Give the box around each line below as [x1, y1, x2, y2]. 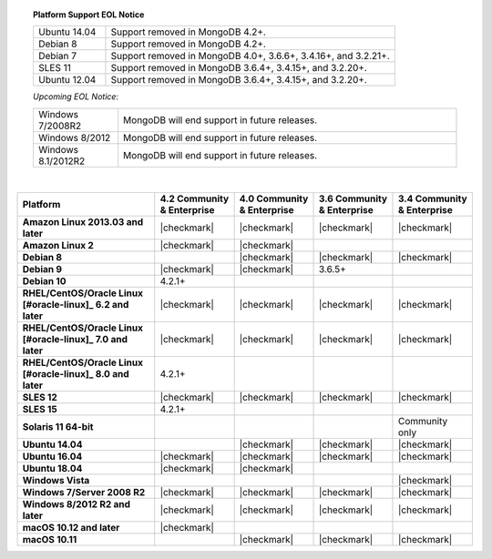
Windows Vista [22, 474, 90, 487]
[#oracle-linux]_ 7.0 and [22, 333, 128, 346]
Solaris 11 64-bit [22, 421, 94, 433]
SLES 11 [37, 62, 72, 75]
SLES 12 [22, 391, 58, 404]
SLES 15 [22, 403, 58, 416]
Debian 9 [22, 263, 63, 276]
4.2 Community [159, 192, 230, 205]
